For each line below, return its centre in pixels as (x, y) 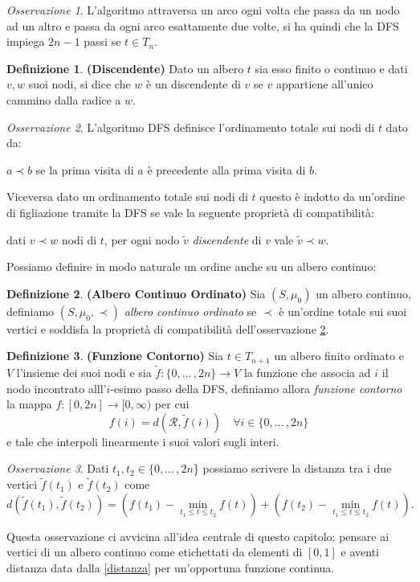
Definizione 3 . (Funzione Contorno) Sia (115, 356)
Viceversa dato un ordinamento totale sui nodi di (127, 197)
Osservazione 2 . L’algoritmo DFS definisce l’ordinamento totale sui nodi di (191, 127)
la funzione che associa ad (307, 372)
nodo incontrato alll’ (57, 388)
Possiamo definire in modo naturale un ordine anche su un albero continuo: (192, 266)
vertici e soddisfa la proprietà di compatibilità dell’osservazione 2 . (168, 328)
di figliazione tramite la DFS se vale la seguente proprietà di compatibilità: (190, 212)
